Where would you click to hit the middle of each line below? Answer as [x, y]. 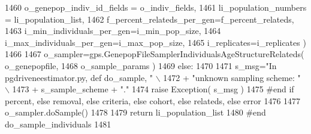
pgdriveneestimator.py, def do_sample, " [79, 77]
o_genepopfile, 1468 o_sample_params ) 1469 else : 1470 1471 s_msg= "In [141, 65]
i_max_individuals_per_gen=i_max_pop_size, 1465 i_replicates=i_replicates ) [155, 42]
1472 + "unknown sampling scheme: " [232, 77]
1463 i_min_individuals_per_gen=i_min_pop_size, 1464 [113, 31]
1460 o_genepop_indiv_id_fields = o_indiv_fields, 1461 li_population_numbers [156, 7]
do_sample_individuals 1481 [58, 124]
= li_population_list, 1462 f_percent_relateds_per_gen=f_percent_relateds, [150, 19]
